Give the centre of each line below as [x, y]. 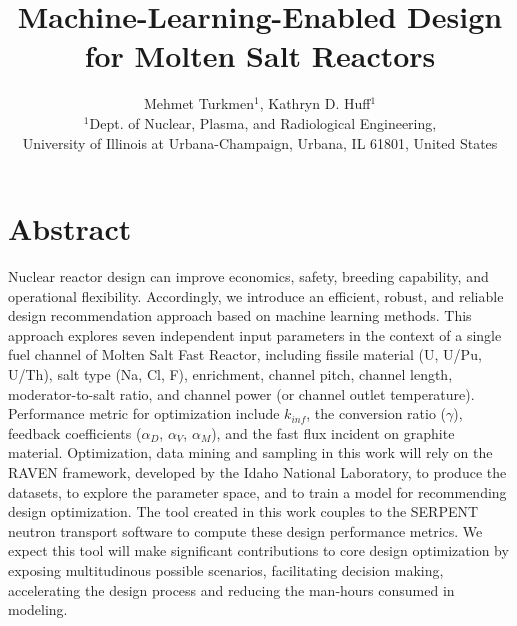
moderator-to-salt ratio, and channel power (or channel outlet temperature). [241, 393]
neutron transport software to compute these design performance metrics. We [245, 530]
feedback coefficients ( [75, 432]
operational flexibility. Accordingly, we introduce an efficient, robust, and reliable [256, 295]
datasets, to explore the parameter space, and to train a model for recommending [257, 491]
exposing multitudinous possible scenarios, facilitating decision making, [226, 569]
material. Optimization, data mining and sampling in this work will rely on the [250, 452]
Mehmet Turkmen [199, 103]
